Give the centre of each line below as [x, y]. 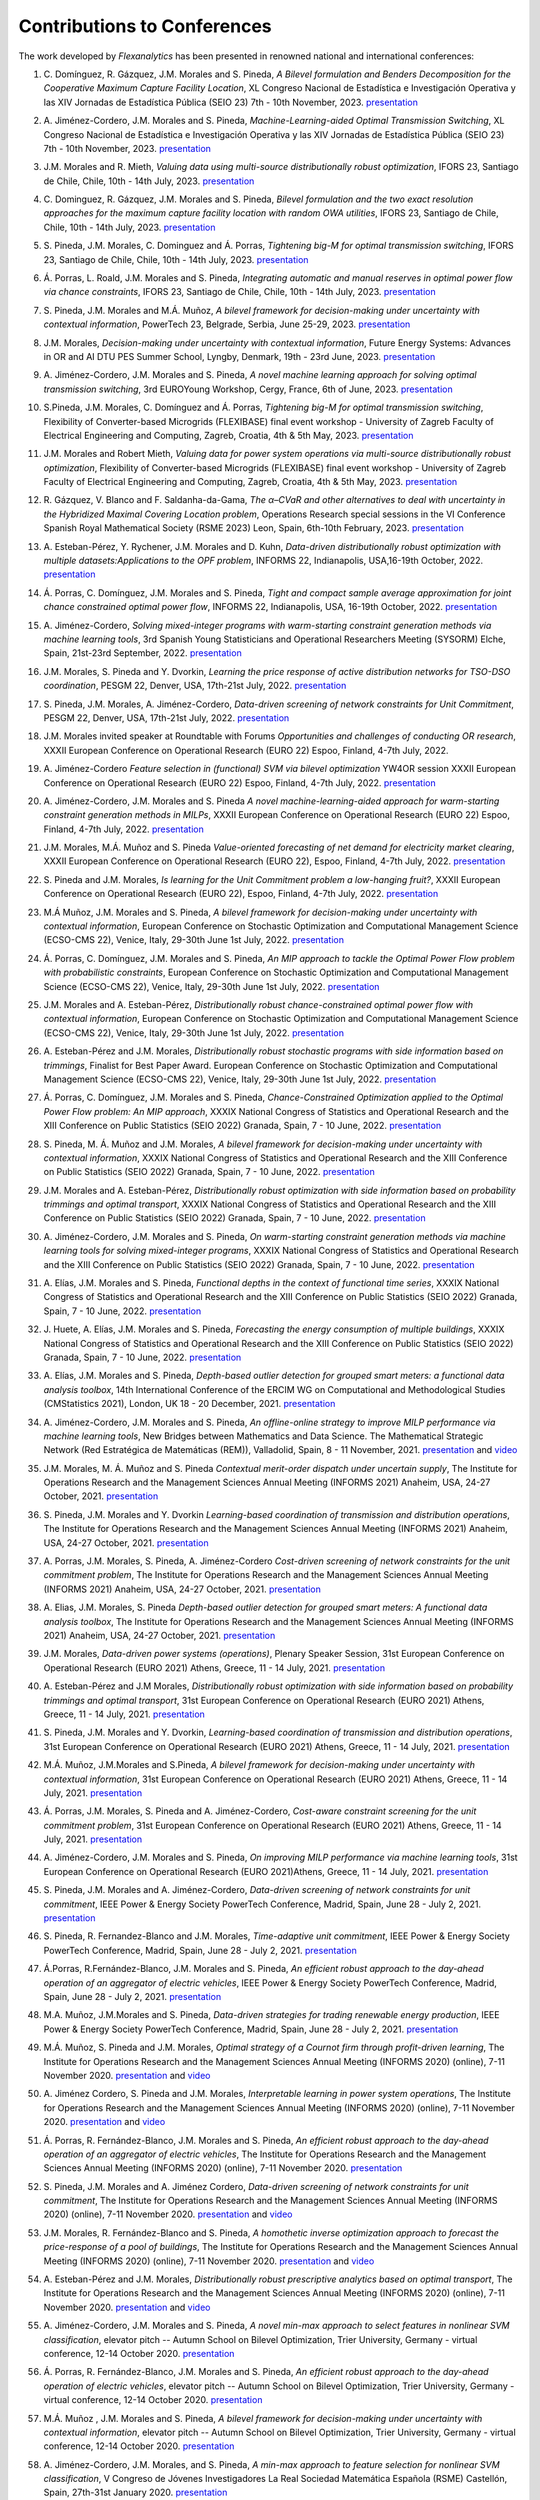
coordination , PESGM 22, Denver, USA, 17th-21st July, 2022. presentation [195, 686]
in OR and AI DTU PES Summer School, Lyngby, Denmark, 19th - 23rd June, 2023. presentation [239, 356]
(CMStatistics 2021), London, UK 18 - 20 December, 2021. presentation [189, 1404]
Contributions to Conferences [145, 26]
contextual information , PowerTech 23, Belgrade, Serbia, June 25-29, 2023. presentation [227, 324]
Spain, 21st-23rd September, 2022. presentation [142, 653]
